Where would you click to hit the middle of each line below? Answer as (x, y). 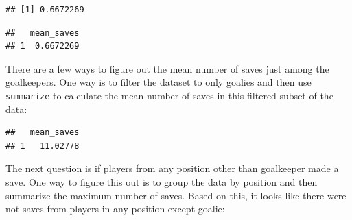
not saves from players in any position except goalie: (115, 209)
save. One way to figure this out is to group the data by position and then (162, 182)
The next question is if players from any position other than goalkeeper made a (172, 168)
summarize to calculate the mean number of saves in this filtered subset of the (169, 95)
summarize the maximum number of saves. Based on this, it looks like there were (176, 195)
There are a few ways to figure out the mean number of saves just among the (167, 68)
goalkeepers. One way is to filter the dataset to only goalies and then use (159, 82)
